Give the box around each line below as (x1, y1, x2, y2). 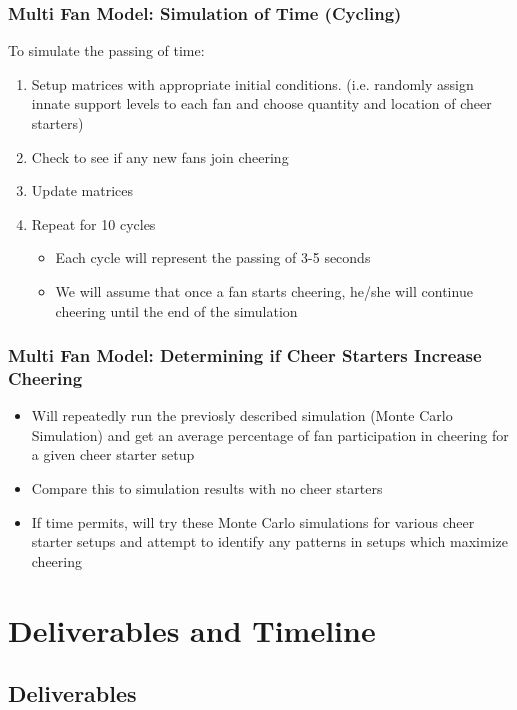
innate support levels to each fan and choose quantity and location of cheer (31, 93, 492, 114)
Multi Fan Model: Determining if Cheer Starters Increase (8, 343, 482, 368)
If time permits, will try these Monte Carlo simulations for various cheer (31, 511, 475, 532)
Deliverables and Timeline (8, 609, 376, 650)
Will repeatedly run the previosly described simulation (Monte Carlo (31, 405, 453, 426)
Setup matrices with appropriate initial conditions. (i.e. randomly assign (31, 73, 474, 94)
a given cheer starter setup (31, 444, 195, 465)
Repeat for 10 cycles (31, 213, 156, 234)
